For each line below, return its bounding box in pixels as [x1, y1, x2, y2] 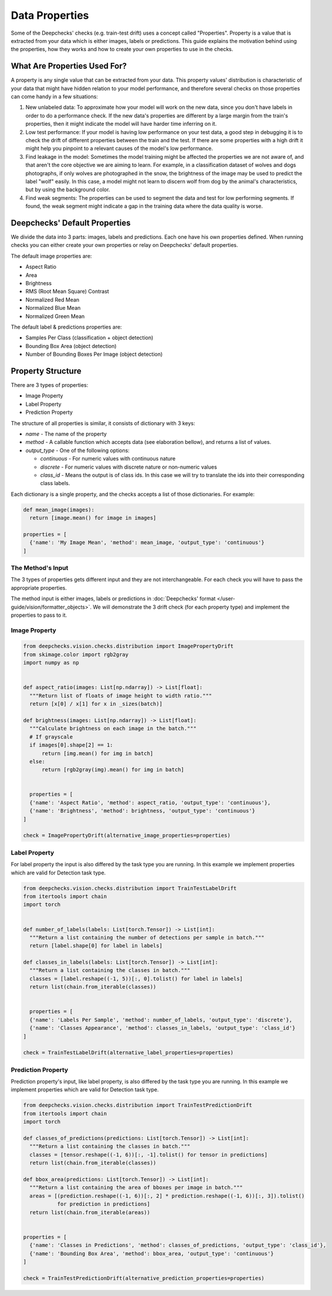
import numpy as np [23, 659, 79, 666]
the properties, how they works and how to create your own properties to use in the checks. [11, 46, 233, 53]
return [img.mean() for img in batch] [42, 750, 154, 757]
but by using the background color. [25, 186, 110, 193]
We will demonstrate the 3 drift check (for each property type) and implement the [93, 603, 290, 610]
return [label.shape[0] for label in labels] [29, 943, 162, 949]
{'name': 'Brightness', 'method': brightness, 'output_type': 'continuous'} [29, 807, 255, 814]
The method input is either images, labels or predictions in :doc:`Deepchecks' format [11, 595, 216, 602]
